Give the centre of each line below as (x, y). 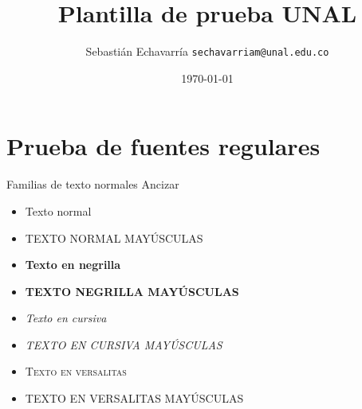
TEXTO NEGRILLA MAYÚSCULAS (132, 291)
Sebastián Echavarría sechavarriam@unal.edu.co (207, 51)
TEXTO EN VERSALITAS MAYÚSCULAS (134, 398)
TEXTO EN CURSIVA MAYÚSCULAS (124, 344)
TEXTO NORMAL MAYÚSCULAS (114, 238)
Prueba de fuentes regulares (163, 146)
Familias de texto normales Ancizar (93, 184)
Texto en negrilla (73, 265)
